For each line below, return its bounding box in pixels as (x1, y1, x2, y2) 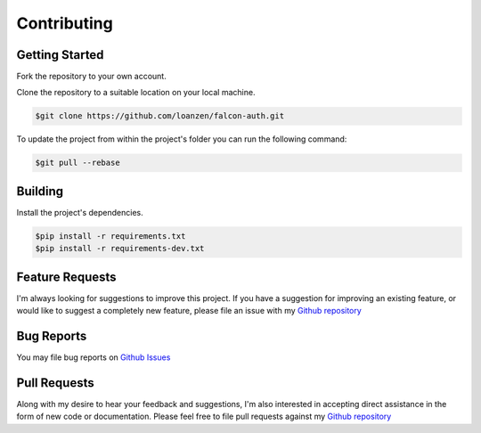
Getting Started (16, 47, 104, 62)
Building (16, 184, 64, 199)
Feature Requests (16, 269, 117, 284)
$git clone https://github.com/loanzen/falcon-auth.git (35, 111, 285, 121)
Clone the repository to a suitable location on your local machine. (16, 87, 256, 98)
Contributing (16, 13, 113, 33)
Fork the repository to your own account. (16, 71, 167, 82)
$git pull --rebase (35, 158, 120, 168)
